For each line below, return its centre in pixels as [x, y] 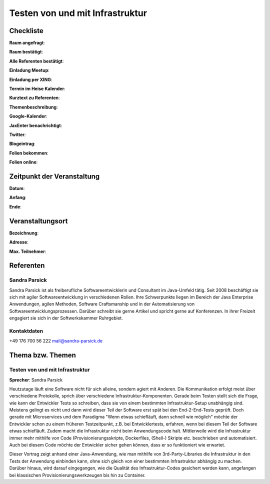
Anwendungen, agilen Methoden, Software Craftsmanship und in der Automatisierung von [102, 304]
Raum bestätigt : [26, 52]
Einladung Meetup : [29, 70]
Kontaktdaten [26, 331]
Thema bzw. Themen [42, 355]
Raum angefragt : [27, 43]
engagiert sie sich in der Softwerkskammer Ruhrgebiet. [66, 318]
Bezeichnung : [24, 233]
